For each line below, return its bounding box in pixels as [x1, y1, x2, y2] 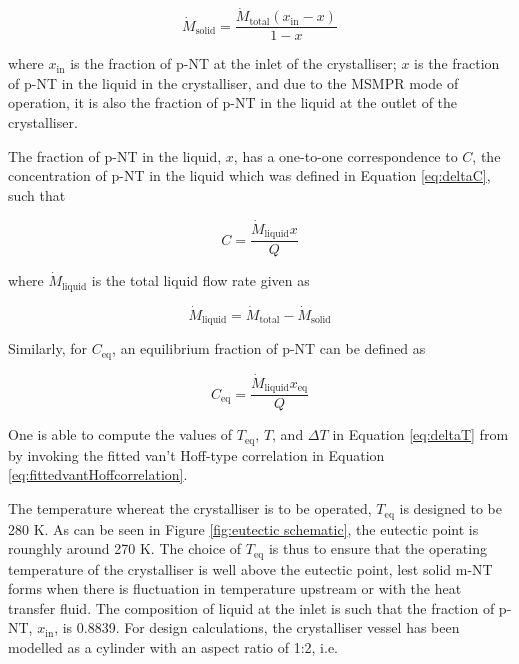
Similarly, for [8, 338, 88, 359]
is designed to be [399, 498, 502, 519]
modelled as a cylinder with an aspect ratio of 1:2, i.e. [8, 636, 339, 657]
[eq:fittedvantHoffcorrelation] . [8, 464, 188, 485]
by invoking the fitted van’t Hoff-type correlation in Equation [8, 444, 385, 465]
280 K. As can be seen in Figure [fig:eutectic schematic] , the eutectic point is [8, 518, 479, 539]
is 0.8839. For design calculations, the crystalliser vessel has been [62, 617, 460, 638]
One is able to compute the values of [8, 424, 233, 445]
